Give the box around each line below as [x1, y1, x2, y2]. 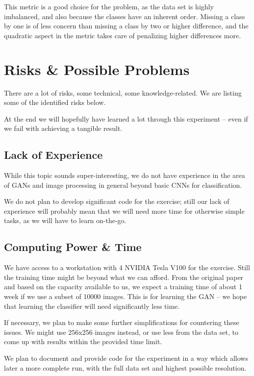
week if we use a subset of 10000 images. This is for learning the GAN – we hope [4, 291, 247, 301]
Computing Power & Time [4, 239, 142, 254]
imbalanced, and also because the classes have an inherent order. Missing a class [4, 11, 245, 21]
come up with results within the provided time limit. [4, 336, 162, 347]
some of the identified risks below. [4, 97, 106, 107]
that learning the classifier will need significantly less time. [4, 301, 180, 311]
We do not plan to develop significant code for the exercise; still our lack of [4, 196, 229, 206]
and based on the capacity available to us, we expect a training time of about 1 [4, 281, 242, 292]
